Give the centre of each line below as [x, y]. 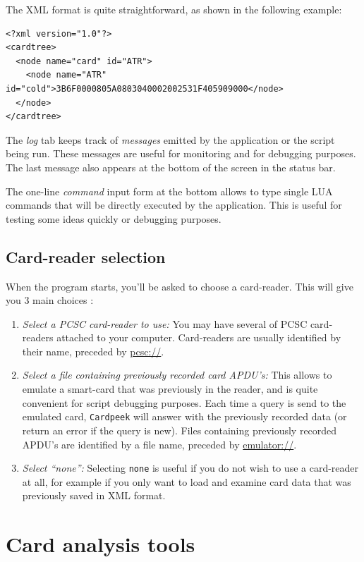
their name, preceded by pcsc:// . [93, 351]
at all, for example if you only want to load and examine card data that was [187, 481]
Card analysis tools [101, 544]
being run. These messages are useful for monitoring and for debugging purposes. [181, 153]
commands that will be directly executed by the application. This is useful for [174, 205]
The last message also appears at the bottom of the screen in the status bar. [171, 167]
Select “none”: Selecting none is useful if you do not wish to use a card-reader [190, 468]
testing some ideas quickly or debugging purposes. [114, 218]
